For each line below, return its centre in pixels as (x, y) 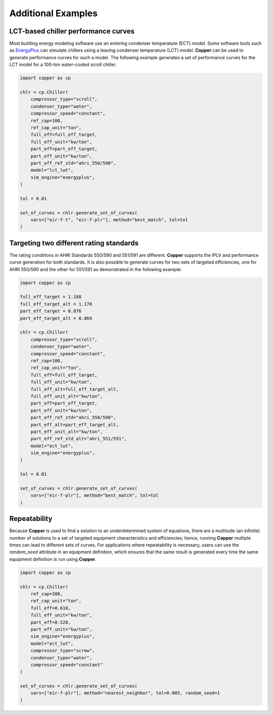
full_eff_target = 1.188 (51, 297)
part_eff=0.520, (51, 622)
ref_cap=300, (47, 594)
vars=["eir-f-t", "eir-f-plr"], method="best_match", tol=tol (109, 220)
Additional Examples (54, 13)
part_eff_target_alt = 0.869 (56, 318)
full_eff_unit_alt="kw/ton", (67, 396)
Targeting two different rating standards (74, 243)
